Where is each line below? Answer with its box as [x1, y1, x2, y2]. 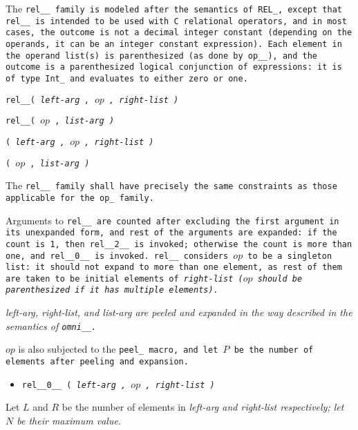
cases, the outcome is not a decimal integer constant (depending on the [6, 28, 352, 38]
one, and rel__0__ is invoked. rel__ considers [6, 251, 229, 261]
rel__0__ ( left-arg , [21, 380, 126, 390]
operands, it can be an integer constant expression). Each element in [6, 39, 342, 49]
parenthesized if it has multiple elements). [6, 285, 218, 295]
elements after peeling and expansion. [6, 357, 189, 367]
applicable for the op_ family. [6, 193, 154, 203]
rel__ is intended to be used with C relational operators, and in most [6, 16, 347, 26]
